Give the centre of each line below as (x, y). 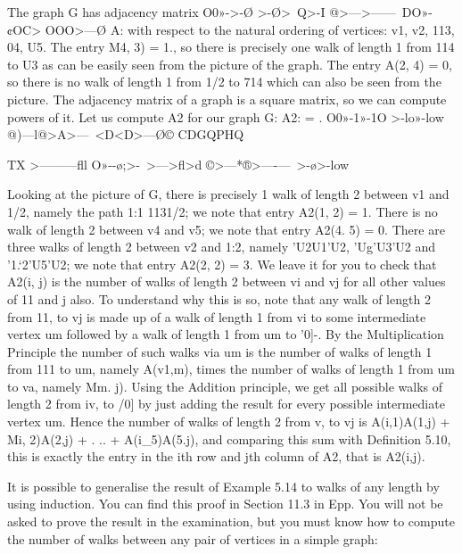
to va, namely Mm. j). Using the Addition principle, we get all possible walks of (225, 386)
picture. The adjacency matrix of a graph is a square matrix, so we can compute (227, 99)
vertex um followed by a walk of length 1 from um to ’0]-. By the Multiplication (226, 334)
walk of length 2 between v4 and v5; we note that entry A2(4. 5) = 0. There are (226, 229)
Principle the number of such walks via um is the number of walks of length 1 (220, 351)
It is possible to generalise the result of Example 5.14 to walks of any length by (223, 486)
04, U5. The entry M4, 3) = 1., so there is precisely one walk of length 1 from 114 (231, 47)
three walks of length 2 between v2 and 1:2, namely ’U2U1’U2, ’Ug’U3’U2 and (222, 247)
